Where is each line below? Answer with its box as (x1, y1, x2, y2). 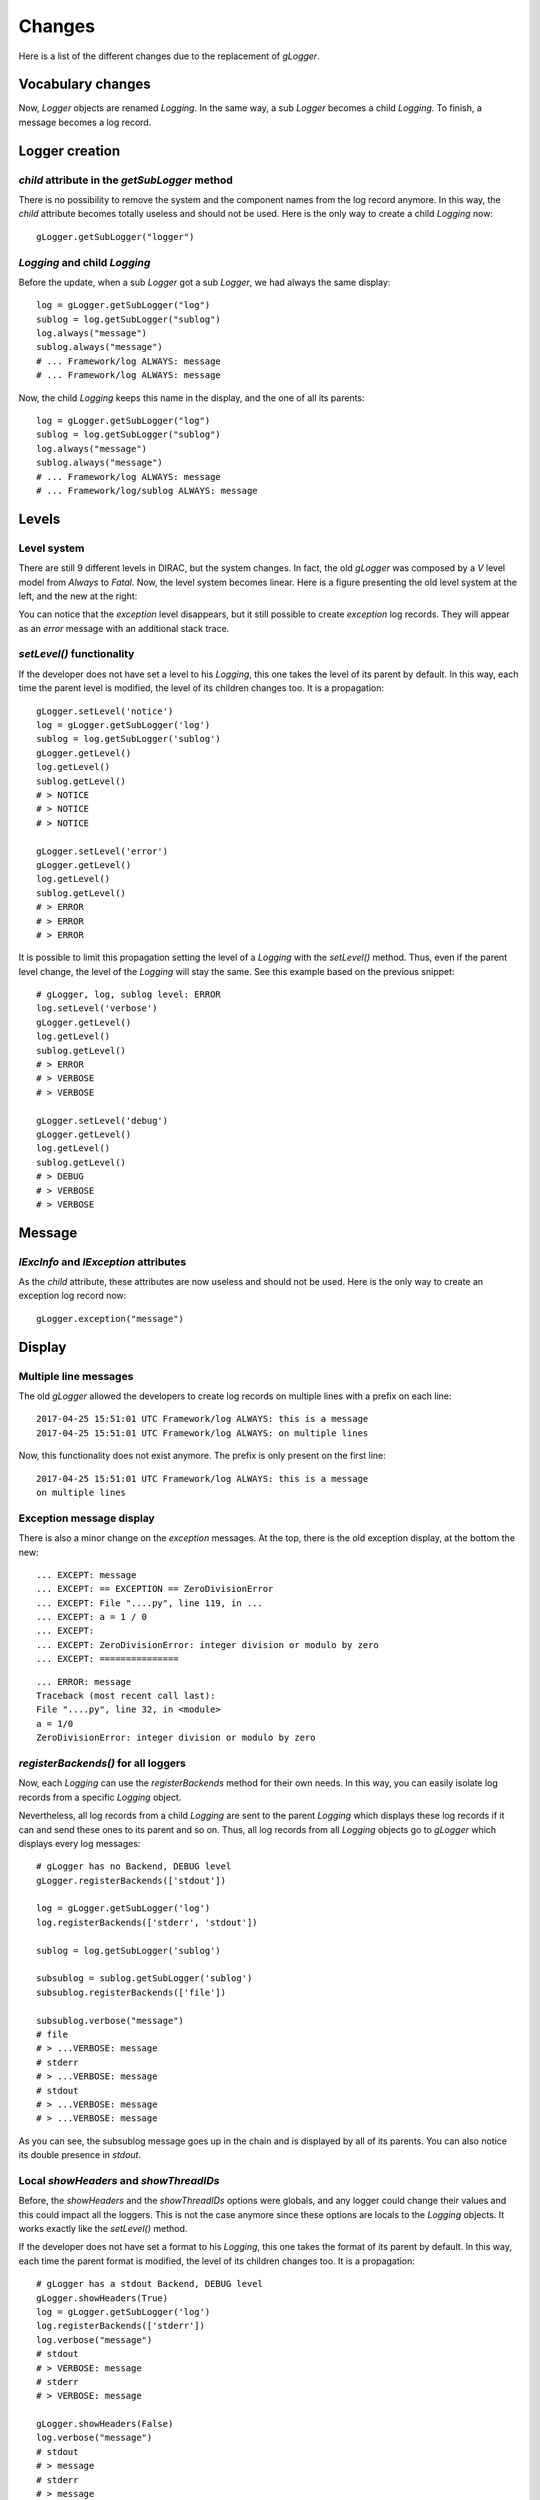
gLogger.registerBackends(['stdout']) (36, 1875, 227, 1886)
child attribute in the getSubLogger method (18, 173, 234, 187)
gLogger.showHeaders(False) (36, 2418, 174, 2430)
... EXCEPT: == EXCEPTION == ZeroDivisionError (36, 1583, 274, 1595)
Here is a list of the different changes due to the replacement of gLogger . (18, 50, 320, 62)
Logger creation (18, 142, 120, 159)
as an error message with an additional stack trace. (18, 622, 230, 634)
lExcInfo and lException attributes (18, 1255, 187, 1269)
